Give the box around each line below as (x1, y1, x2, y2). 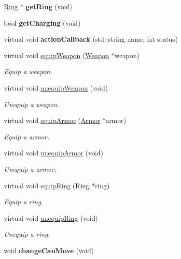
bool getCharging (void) (4, 17, 81, 28)
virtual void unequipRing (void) (4, 213, 98, 223)
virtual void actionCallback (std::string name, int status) (4, 34, 178, 44)
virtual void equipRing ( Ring (4, 180, 90, 190)
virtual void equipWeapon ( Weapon (4, 50, 109, 60)
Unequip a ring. (4, 229, 50, 239)
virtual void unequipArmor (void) (4, 148, 103, 158)
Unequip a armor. (4, 164, 56, 174)
